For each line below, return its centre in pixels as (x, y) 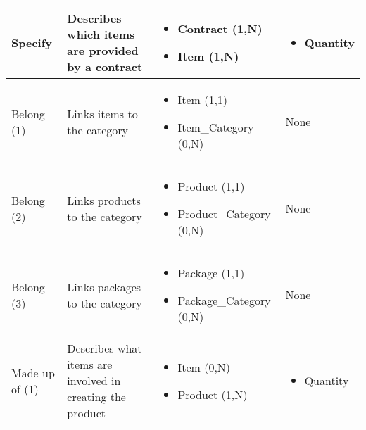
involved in (94, 380)
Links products (104, 200)
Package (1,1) (211, 273)
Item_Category (216, 127)
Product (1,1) (211, 186)
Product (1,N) (213, 394)
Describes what (105, 348)
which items (101, 34)
